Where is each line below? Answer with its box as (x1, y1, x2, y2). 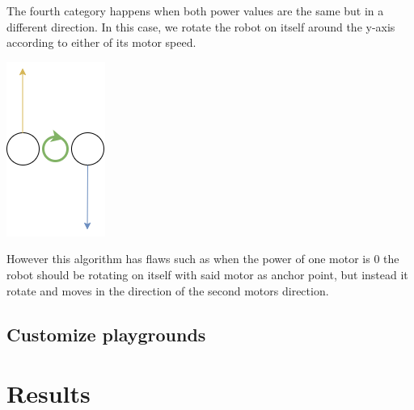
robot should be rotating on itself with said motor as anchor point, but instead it (6, 266, 408, 282)
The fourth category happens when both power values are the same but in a (6, 2, 384, 19)
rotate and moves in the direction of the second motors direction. (6, 282, 329, 299)
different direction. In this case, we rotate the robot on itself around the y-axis (6, 18, 395, 35)
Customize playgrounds (6, 321, 206, 346)
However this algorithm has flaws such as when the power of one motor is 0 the (6, 250, 399, 267)
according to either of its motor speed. (6, 34, 196, 51)
